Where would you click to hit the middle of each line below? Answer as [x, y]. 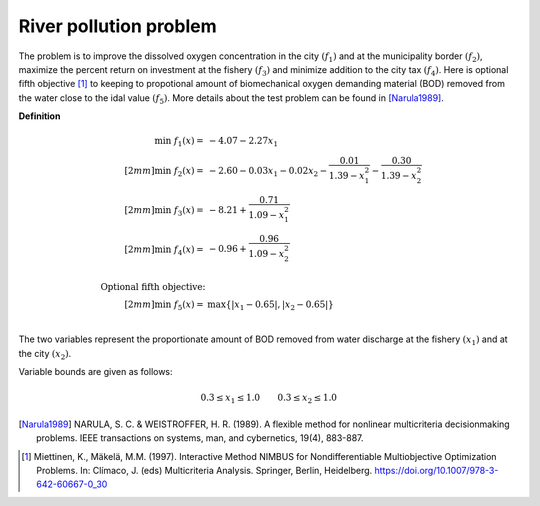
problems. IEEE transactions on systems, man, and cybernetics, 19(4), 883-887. [200, 438]
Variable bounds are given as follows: [96, 372]
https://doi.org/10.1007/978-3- [436, 471]
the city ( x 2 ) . [45, 354]
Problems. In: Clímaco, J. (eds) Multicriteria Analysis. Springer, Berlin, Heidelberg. [204, 471]
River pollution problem [117, 26]
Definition [39, 116]
